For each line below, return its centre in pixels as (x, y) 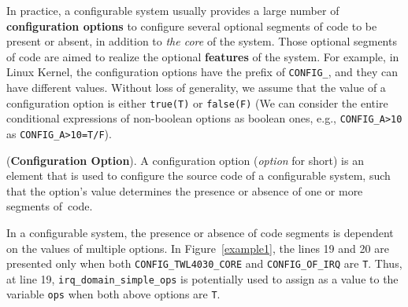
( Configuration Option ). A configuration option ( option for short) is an (185, 160)
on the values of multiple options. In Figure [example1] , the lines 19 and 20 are (198, 248)
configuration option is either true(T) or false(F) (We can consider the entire (197, 102)
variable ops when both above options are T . (113, 294)
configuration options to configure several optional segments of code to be (192, 26)
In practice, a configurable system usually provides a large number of (173, 10)
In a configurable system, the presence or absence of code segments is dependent (200, 232)
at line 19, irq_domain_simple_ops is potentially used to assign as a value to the (202, 278)
